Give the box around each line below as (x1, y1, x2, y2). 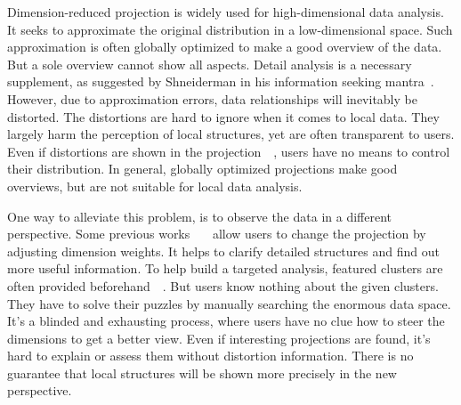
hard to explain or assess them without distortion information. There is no (7, 346, 414, 365)
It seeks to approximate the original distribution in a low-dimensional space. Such (7, 20, 453, 38)
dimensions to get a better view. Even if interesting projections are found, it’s (7, 328, 431, 347)
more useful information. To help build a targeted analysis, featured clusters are (7, 259, 443, 278)
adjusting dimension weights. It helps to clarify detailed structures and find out (7, 241, 440, 260)
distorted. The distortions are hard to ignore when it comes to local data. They (7, 107, 440, 126)
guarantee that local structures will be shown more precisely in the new (7, 363, 397, 382)
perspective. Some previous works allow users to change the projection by (7, 224, 426, 243)
